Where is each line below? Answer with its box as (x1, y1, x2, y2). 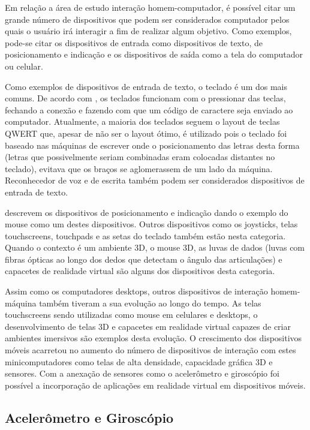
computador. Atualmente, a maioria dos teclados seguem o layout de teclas (5, 115, 280, 128)
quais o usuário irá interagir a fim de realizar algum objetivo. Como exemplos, (5, 25, 292, 37)
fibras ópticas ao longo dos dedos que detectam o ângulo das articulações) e (5, 252, 282, 265)
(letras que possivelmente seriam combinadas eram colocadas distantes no (5, 151, 275, 163)
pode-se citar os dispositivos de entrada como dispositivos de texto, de (5, 36, 263, 49)
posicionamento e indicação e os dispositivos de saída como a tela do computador (5, 48, 303, 61)
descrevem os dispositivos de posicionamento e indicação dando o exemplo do (5, 206, 288, 218)
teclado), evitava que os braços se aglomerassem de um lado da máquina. (5, 162, 273, 175)
